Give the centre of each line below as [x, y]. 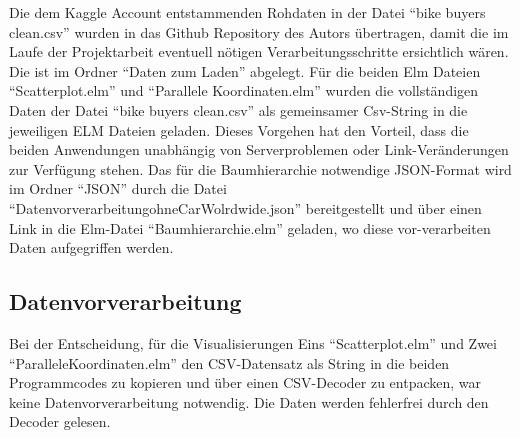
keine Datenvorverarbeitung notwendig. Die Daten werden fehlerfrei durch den [249, 401]
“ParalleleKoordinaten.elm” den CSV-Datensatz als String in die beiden [229, 362]
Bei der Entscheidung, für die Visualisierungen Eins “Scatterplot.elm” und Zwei [253, 342]
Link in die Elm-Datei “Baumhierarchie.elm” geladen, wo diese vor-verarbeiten [250, 227]
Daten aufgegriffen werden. [91, 247]
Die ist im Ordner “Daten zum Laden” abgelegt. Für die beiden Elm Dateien [245, 70]
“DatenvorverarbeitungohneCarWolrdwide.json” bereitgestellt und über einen [245, 207]
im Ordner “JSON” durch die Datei [118, 188]
